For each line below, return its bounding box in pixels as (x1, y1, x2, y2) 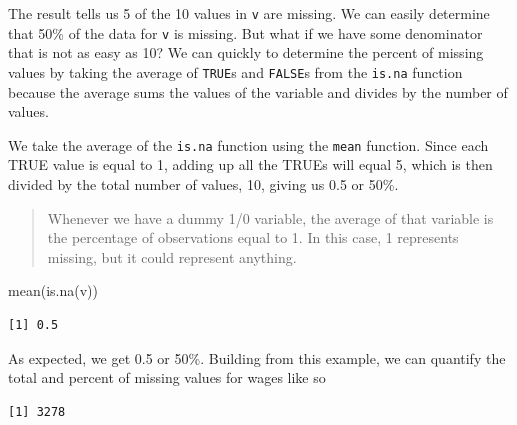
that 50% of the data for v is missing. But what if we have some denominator (8, 22, 483, 43)
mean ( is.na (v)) (8, 280, 98, 301)
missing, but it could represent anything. (47, 246, 297, 267)
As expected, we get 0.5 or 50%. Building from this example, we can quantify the (8, 347, 506, 368)
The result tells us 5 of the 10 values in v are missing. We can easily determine (8, 3, 490, 23)
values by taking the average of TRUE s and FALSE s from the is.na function (8, 61, 463, 82)
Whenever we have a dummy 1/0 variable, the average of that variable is (47, 207, 494, 228)
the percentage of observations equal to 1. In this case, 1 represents (47, 227, 459, 248)
